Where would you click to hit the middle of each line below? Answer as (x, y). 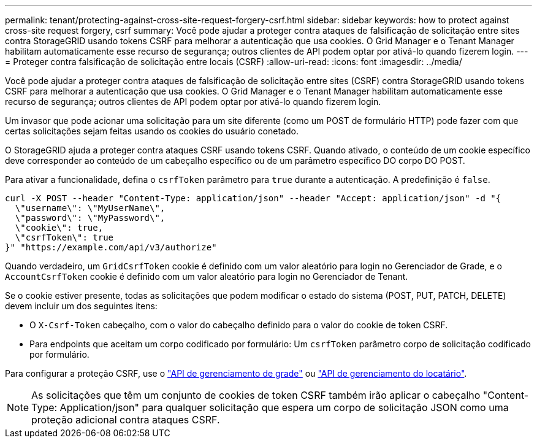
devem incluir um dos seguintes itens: (81, 306)
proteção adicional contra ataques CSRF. (126, 420)
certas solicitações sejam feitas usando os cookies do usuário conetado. (152, 131)
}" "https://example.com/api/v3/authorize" (111, 247)
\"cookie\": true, (59, 228)
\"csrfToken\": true (64, 237)
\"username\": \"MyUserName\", (90, 208)
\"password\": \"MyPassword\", (90, 218)
